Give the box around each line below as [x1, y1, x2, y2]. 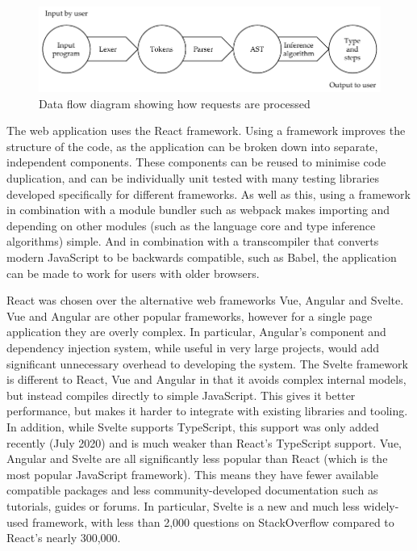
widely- [363, 497, 399, 514]
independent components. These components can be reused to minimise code [6, 154, 386, 170]
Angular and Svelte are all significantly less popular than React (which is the [6, 450, 388, 467]
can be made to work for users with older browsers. [6, 264, 260, 281]
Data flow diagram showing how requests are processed [39, 95, 311, 111]
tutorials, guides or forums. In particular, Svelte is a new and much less [6, 497, 360, 514]
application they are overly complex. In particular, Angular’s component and [6, 323, 386, 340]
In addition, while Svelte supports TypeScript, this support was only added [6, 418, 379, 435]
